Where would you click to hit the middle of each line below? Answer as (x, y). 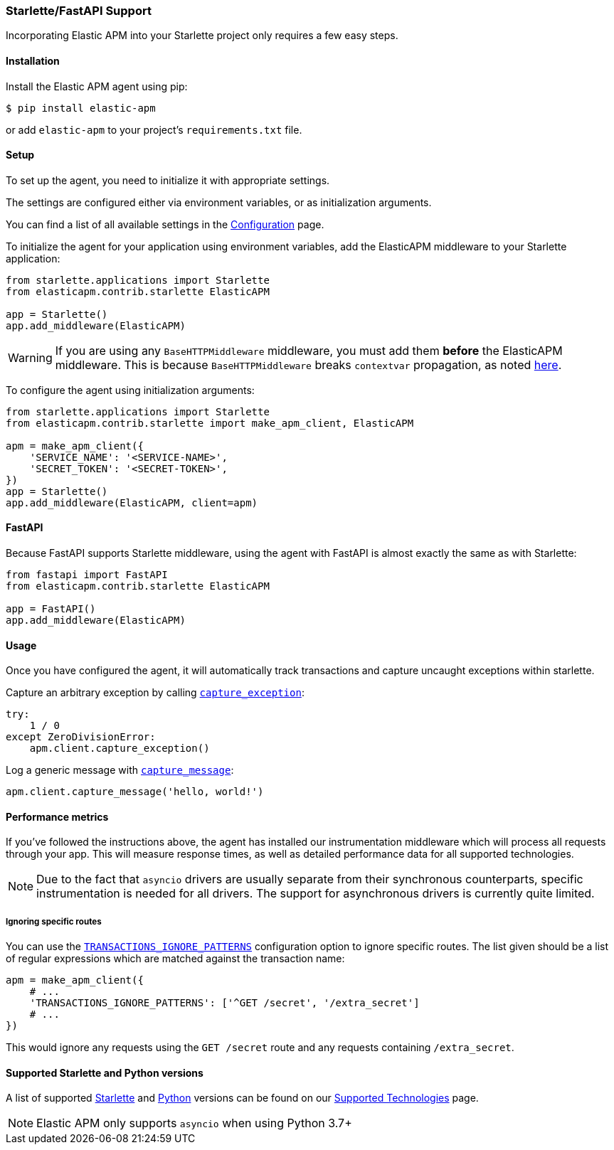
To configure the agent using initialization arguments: (130, 390)
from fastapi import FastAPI (87, 575)
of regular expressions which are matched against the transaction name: (175, 959)
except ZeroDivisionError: (81, 737)
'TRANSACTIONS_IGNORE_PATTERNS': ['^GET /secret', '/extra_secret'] (224, 1003)
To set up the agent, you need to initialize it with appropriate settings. (168, 180)
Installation (33, 60)
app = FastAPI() (51, 609)
